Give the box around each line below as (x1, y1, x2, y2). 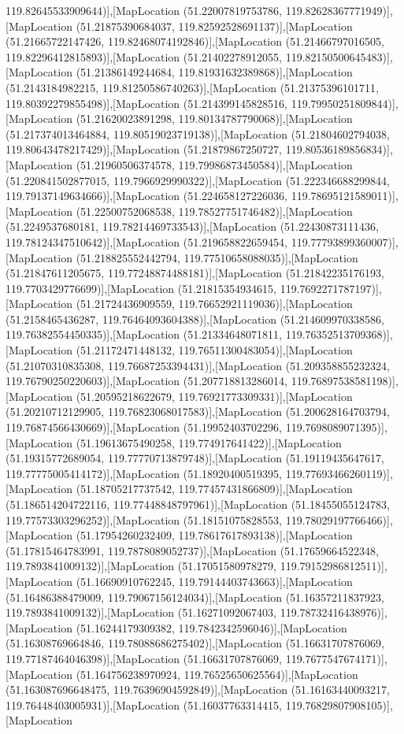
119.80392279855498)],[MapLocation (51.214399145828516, (6, 95, 288, 111)
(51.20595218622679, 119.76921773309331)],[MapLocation (76, 387, 353, 404)
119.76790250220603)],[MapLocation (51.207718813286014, (6, 373, 288, 389)
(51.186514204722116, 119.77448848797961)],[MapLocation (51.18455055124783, (6, 496, 390, 512)
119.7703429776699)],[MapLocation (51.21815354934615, (6, 280, 277, 296)
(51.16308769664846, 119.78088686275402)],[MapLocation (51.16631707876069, (6, 635, 384, 651)
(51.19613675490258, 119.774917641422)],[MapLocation (76, 434, 342, 450)
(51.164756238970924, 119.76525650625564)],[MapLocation (76, 665, 358, 682)
